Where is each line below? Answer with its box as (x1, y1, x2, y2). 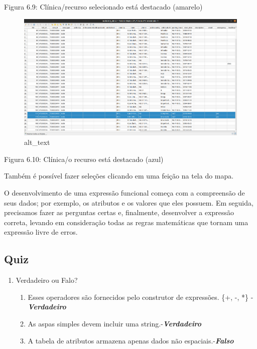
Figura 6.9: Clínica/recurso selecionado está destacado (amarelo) (4, 2, 203, 12)
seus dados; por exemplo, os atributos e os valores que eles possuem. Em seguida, (4, 197, 253, 208)
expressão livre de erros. (4, 227, 78, 237)
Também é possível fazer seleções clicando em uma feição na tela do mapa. (4, 170, 234, 181)
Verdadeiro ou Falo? (16, 275, 78, 285)
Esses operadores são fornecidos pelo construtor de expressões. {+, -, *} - (28, 291, 253, 302)
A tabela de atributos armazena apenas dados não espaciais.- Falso (28, 335, 234, 345)
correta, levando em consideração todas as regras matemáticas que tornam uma (4, 217, 248, 227)
